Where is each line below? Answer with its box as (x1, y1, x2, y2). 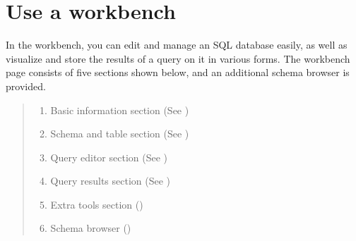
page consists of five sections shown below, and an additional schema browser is (6, 65, 350, 80)
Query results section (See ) (50, 173, 171, 188)
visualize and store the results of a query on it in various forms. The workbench (6, 51, 350, 66)
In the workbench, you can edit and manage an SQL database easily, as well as (6, 37, 348, 52)
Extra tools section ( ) (50, 197, 143, 211)
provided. (6, 78, 46, 93)
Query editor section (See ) (50, 149, 168, 164)
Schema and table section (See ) (50, 126, 189, 141)
